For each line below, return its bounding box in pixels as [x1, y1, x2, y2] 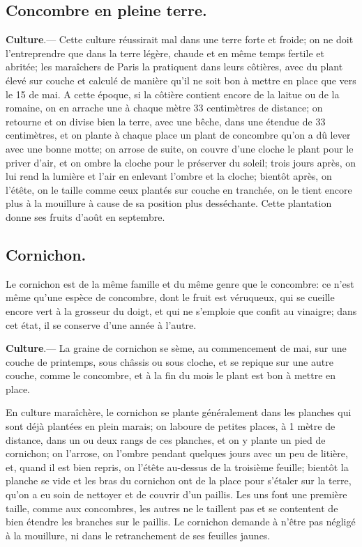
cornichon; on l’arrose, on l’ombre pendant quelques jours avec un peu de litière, [6, 446, 348, 461]
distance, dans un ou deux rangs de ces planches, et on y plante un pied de [6, 432, 326, 447]
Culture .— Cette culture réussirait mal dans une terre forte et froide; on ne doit [6, 32, 354, 47]
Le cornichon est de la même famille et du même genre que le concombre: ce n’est [6, 276, 354, 291]
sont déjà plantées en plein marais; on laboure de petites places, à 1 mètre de [6, 419, 335, 433]
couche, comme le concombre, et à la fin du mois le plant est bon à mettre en [6, 368, 336, 383]
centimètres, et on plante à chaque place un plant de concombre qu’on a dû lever [6, 128, 351, 142]
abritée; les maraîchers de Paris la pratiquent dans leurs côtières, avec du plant [6, 59, 343, 74]
